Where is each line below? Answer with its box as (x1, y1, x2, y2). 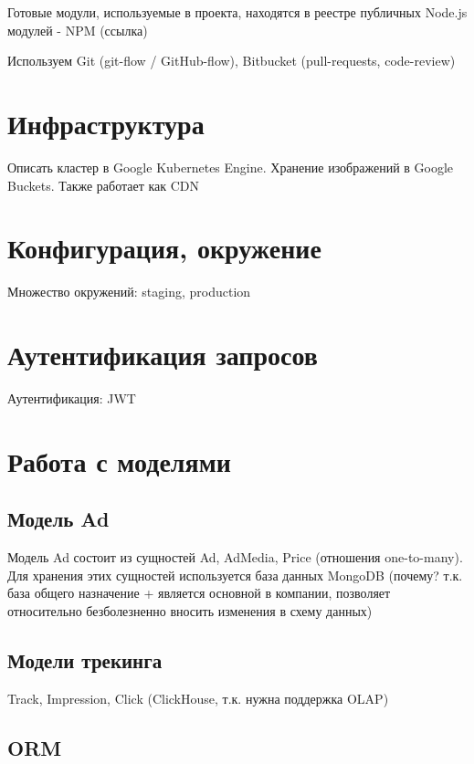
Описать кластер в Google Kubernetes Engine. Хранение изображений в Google (7, 157, 454, 176)
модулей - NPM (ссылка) (7, 20, 148, 39)
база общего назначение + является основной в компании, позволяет (7, 583, 391, 602)
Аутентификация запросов (7, 336, 318, 372)
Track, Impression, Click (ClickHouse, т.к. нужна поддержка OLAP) (7, 688, 389, 707)
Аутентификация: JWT (7, 388, 136, 407)
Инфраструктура (7, 104, 205, 141)
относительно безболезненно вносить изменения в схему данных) (7, 601, 373, 620)
